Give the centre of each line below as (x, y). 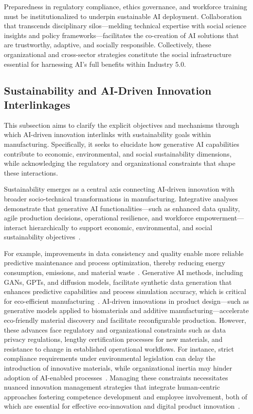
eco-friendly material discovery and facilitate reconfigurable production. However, (125, 320)
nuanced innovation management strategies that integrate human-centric (112, 387)
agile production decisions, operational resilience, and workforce (99, 218)
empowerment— (220, 218)
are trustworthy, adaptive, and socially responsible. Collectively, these (108, 45)
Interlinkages (37, 104)
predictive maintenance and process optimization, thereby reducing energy (115, 263)
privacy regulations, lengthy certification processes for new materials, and (113, 339)
